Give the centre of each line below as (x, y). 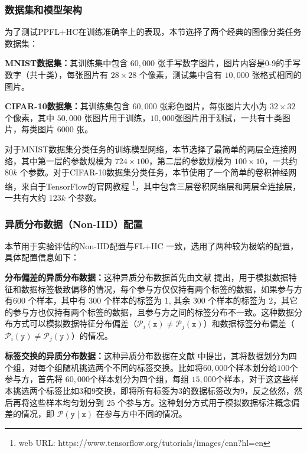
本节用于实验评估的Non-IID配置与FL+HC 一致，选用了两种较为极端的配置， (152, 245)
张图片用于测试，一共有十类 (228, 117)
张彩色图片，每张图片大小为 (213, 106)
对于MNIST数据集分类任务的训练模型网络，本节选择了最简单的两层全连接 (147, 149)
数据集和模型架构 (43, 9)
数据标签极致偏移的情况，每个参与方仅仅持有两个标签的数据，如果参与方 (161, 289)
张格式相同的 (277, 74)
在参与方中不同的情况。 (141, 414)
